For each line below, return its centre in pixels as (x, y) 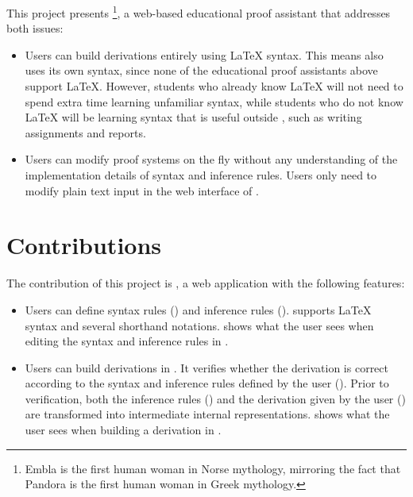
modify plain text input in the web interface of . (142, 190)
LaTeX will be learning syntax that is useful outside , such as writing (193, 117)
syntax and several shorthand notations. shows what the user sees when (199, 325)
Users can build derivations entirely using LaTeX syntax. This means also (204, 54)
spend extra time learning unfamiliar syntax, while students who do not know (214, 101)
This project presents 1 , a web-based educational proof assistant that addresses (199, 12)
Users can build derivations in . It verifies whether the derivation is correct (206, 367)
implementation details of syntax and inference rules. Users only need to (201, 175)
